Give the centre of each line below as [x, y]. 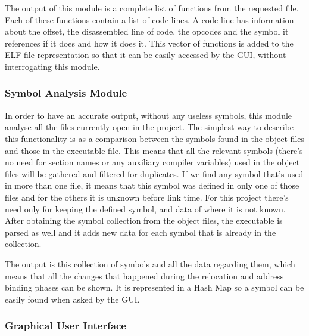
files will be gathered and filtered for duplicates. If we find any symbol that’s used [154, 173]
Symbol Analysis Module [66, 93]
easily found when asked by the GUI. [72, 299]
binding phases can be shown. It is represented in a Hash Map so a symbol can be [154, 287]
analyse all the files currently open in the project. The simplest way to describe [149, 127]
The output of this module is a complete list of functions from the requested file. [152, 8]
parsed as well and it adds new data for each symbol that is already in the [141, 232]
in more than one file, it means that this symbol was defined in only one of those [152, 185]
